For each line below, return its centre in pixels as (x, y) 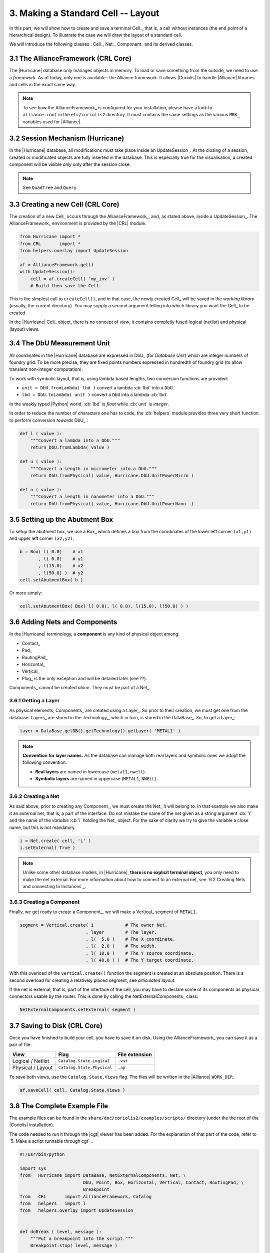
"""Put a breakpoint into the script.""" (82, 1238)
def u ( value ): (41, 462)
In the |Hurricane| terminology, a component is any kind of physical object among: (94, 634)
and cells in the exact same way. (43, 85)
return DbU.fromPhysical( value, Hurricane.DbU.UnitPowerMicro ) (112, 475)
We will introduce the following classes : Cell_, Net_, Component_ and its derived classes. (101, 44)
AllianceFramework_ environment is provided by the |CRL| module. (78, 224)
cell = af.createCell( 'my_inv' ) (72, 279)
